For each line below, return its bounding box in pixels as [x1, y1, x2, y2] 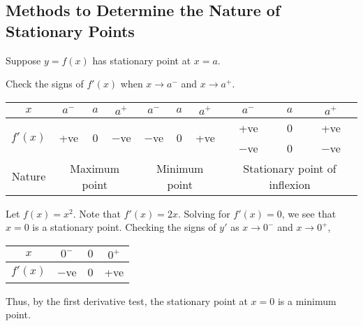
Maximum [70, 160, 119, 176]
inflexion [269, 176, 311, 192]
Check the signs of [6, 76, 84, 91]
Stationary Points [6, 20, 135, 41]
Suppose [6, 52, 41, 67]
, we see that [281, 206, 336, 220]
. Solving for [177, 206, 230, 220]
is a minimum [277, 293, 336, 308]
